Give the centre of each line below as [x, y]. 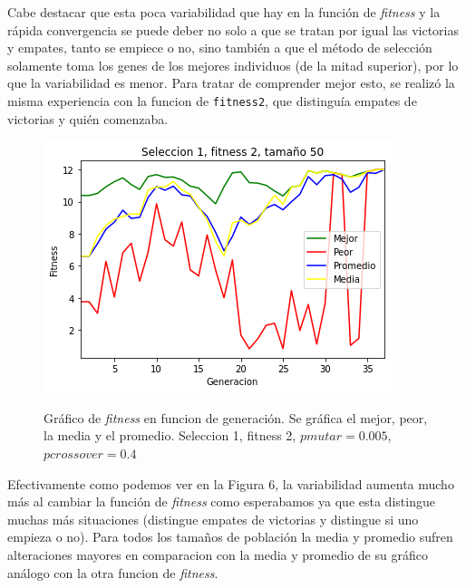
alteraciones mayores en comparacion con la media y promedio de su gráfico [218, 554]
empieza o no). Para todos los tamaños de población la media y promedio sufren [230, 537]
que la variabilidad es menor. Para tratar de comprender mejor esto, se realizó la [231, 83]
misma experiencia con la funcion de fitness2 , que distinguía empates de [212, 100]
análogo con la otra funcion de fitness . [113, 572]
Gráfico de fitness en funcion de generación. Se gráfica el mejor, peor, [236, 417]
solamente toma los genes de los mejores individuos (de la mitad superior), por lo [233, 65]
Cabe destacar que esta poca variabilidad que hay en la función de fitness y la [224, 12]
